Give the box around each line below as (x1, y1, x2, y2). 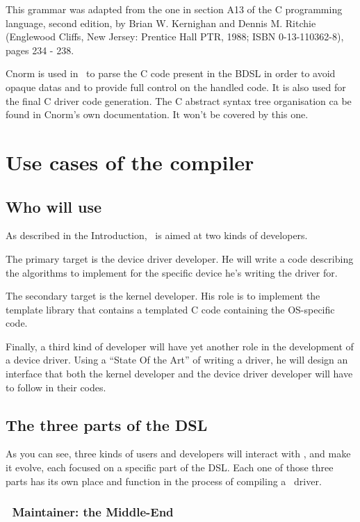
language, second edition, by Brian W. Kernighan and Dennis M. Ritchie (6, 15, 316, 30)
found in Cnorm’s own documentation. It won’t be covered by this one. (6, 107, 309, 122)
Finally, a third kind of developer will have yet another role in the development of (6, 339, 354, 353)
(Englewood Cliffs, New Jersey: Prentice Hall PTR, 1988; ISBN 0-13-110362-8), (6, 29, 344, 44)
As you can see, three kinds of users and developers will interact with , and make (6, 446, 351, 461)
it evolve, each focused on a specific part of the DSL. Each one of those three (6, 460, 334, 475)
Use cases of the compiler (6, 147, 254, 176)
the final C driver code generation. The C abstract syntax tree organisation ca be (6, 93, 352, 108)
